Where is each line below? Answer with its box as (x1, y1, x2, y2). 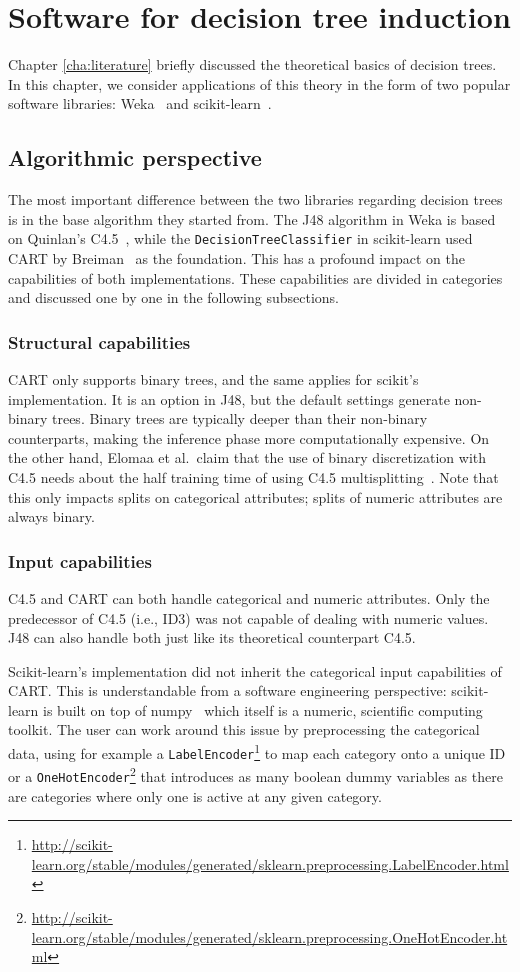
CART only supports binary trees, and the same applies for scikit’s (8, 368, 419, 389)
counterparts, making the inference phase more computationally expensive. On (8, 427, 490, 448)
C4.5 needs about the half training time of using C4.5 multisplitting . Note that (8, 466, 499, 487)
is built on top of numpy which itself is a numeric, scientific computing (43, 699, 483, 720)
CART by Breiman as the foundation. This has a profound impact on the (8, 247, 465, 268)
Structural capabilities (8, 329, 191, 354)
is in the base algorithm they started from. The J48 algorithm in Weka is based (8, 208, 496, 229)
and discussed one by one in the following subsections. (8, 287, 340, 308)
